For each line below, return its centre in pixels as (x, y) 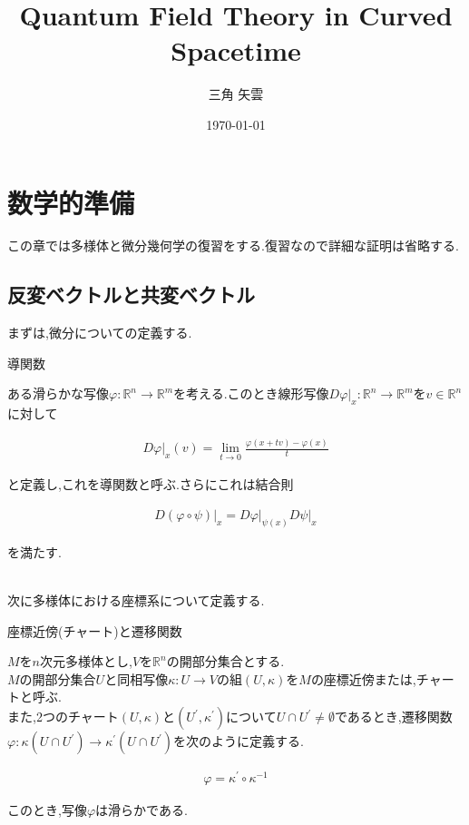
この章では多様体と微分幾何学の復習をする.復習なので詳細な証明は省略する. (233, 246)
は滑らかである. (142, 810)
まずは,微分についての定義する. (100, 333)
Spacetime (236, 50)
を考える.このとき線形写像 (251, 393)
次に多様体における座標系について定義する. (136, 600)
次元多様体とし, (86, 661)
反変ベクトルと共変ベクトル (131, 295)
